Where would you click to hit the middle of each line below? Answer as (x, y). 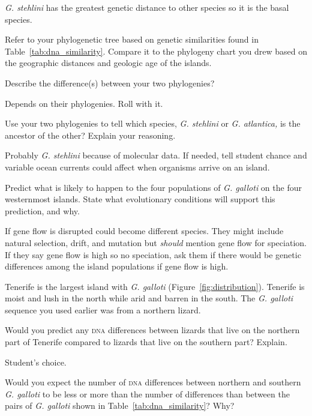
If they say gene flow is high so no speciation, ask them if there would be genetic (153, 254)
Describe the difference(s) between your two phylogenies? (110, 83)
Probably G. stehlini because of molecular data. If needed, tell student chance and (156, 155)
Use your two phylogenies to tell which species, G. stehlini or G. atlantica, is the (153, 123)
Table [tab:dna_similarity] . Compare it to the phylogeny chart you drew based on (156, 51)
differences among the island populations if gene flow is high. (117, 266)
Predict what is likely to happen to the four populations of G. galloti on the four (153, 187)
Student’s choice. (36, 362)
